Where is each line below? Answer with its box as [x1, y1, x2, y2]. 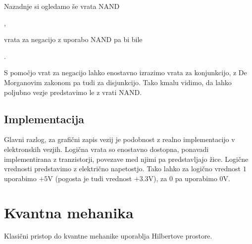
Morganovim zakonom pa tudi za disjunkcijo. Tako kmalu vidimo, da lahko [4, 77, 232, 87]
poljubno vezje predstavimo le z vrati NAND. [4, 87, 142, 97]
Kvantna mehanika [4, 202, 134, 222]
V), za [148, 173, 167, 183]
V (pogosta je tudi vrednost [48, 173, 132, 183]
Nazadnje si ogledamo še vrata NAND [4, 1, 120, 11]
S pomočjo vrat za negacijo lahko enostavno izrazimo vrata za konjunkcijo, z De [4, 67, 247, 78]
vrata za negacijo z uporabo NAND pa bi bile [4, 34, 143, 45]
